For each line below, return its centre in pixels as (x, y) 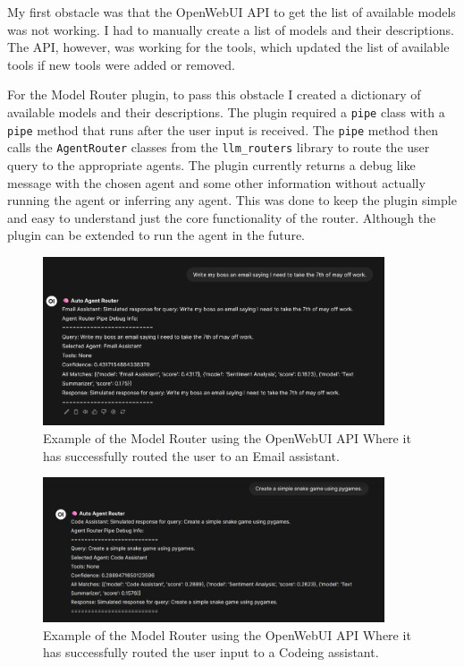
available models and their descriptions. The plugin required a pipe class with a (226, 111)
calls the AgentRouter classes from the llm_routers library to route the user (219, 147)
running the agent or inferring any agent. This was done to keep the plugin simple (232, 200)
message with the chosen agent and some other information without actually (216, 182)
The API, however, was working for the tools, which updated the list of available (228, 47)
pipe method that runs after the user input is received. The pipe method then (223, 129)
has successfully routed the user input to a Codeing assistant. (211, 652)
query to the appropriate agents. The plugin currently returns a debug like (211, 164)
